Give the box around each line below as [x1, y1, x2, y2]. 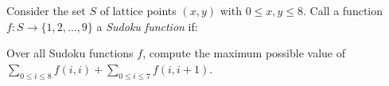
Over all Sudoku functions [6, 45, 134, 61]
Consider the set [6, 2, 86, 18]
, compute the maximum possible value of [142, 45, 345, 61]
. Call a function [303, 2, 383, 18]
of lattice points [99, 2, 177, 18]
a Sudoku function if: [96, 18, 198, 34]
